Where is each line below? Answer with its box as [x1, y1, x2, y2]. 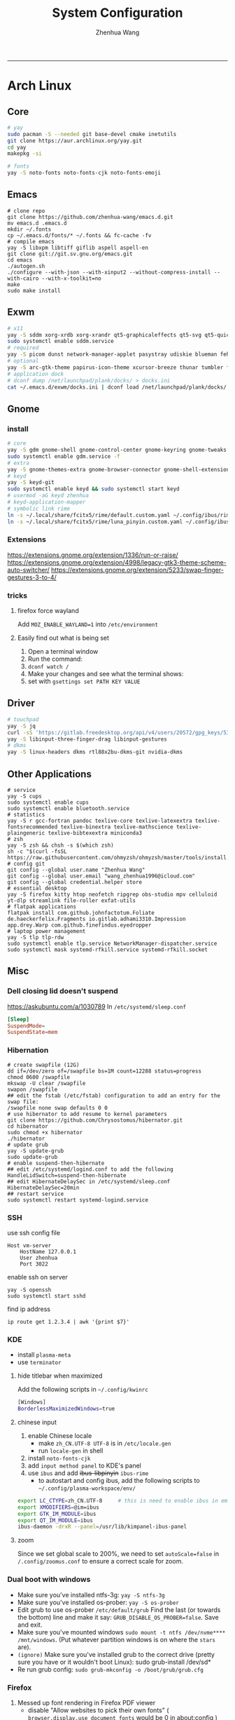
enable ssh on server [7, 1272, 69, 1281]
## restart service [7, 1190, 64, 1197]
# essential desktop [7, 885, 68, 892]
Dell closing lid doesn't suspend [7, 986, 119, 996]
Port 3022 [20, 1261, 49, 1268]
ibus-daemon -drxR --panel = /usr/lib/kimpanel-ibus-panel [17, 1524, 187, 1531]
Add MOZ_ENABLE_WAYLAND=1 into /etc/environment [17, 620, 159, 629]
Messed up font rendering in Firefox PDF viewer [17, 1698, 156, 1707]
